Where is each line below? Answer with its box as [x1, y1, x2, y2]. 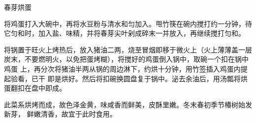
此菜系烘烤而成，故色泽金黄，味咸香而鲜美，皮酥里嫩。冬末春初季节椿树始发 [4, 99, 252, 109]
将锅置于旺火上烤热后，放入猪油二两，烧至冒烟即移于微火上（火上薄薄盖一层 [4, 44, 252, 54]
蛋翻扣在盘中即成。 [4, 83, 66, 93]
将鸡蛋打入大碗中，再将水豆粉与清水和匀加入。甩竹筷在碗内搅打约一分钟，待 [4, 18, 252, 28]
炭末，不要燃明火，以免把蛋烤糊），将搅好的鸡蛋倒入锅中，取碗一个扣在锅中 [4, 54, 249, 64]
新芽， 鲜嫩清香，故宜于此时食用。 [4, 109, 117, 119]
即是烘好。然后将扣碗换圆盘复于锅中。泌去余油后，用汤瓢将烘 [47, 73, 248, 83]
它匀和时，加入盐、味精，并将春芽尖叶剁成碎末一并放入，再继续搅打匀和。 [4, 28, 245, 38]
